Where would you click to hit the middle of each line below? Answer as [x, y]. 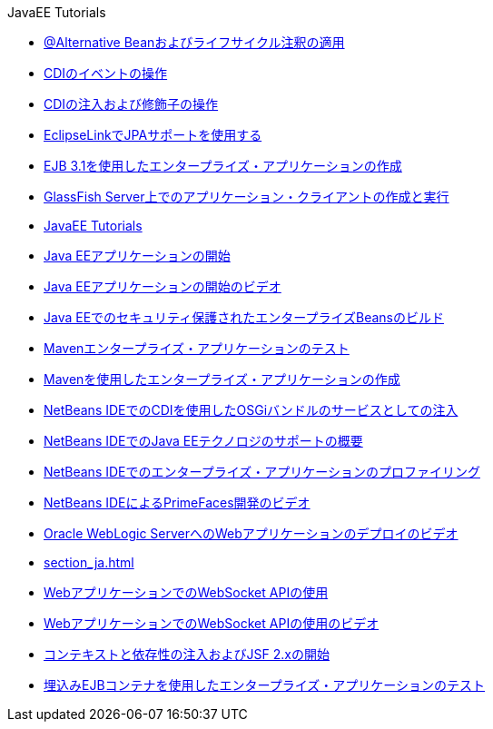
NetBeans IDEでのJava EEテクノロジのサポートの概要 [203, 441]
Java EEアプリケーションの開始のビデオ [163, 286]
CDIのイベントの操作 [106, 73]
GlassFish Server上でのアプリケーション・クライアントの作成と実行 [246, 197]
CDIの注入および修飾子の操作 [131, 104]
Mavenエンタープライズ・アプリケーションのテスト [197, 348]
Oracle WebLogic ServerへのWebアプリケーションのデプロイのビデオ [251, 533]
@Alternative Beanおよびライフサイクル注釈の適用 [194, 42]
